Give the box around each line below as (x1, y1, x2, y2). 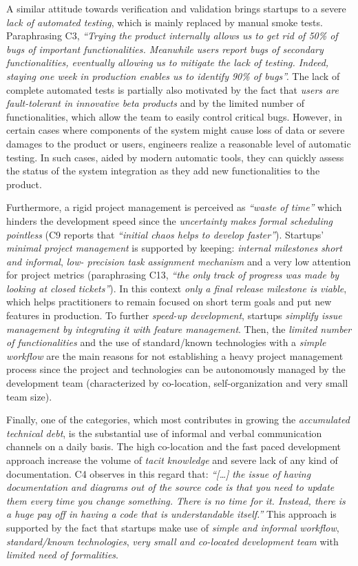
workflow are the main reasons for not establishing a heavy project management (6, 348, 344, 363)
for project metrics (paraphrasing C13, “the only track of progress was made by (6, 267, 339, 282)
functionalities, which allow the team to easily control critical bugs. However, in (6, 109, 342, 123)
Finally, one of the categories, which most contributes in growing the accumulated (6, 412, 350, 427)
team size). (6, 389, 52, 403)
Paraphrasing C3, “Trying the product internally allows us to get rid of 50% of (6, 28, 338, 43)
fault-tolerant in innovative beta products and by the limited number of (6, 96, 305, 110)
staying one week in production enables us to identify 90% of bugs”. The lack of (6, 68, 340, 83)
